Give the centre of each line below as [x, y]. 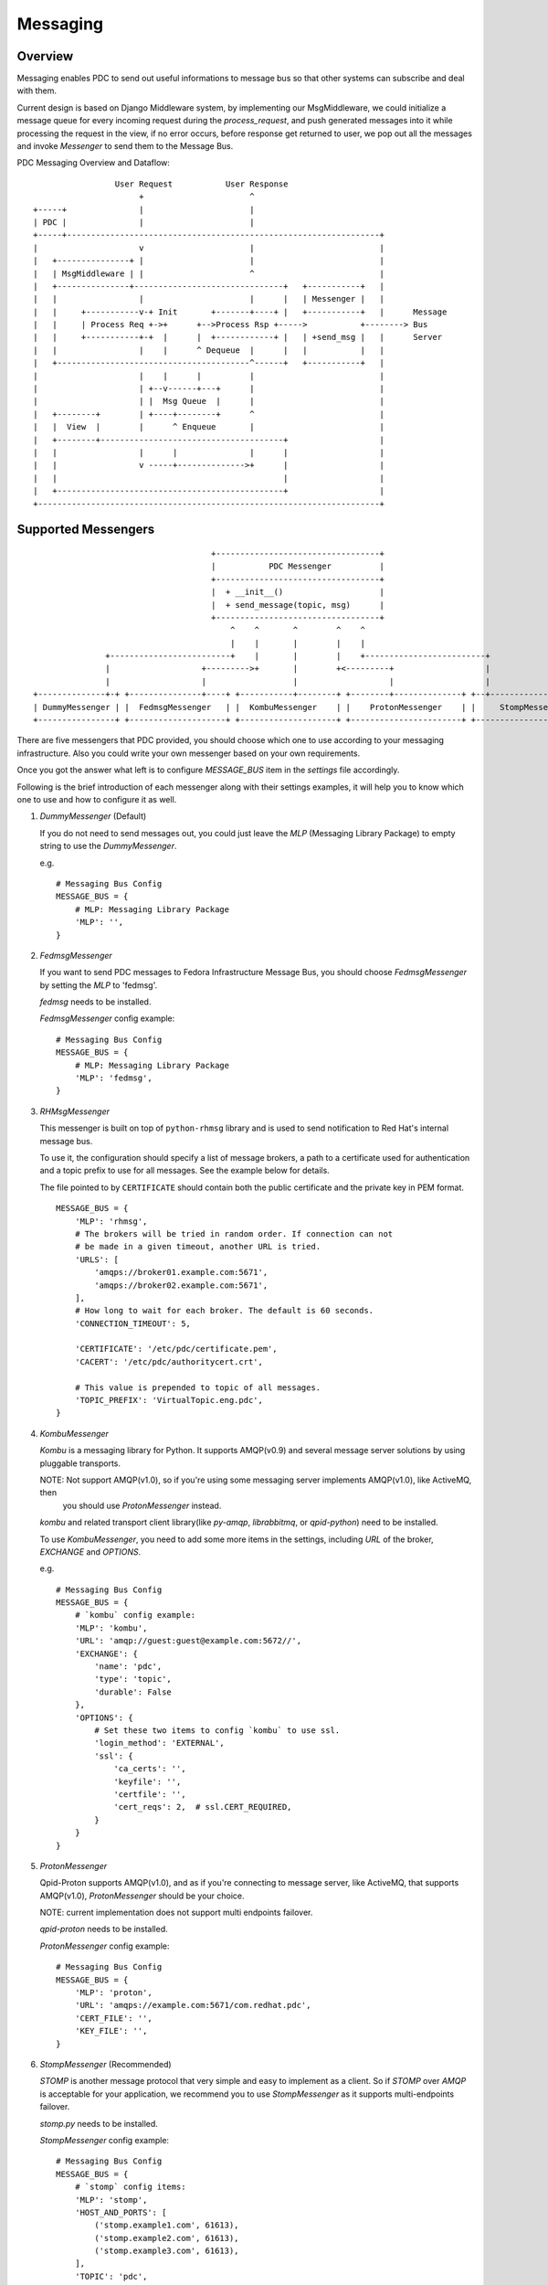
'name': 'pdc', [128, 1667]
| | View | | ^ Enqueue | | [209, 427]
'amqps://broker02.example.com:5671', [181, 1285]
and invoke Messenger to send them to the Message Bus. [125, 146]
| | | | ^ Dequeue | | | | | [209, 350]
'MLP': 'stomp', [111, 2200]
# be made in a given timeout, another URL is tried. [198, 1247]
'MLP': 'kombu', [111, 1628]
